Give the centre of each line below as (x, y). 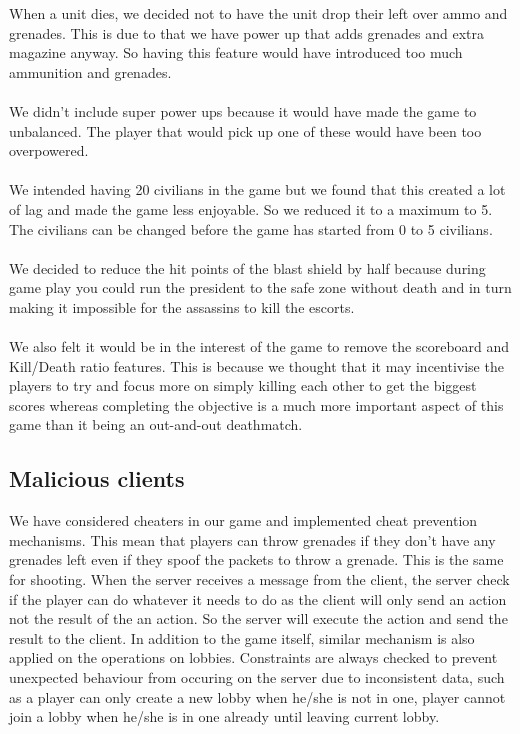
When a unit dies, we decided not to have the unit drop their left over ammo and (258, 13)
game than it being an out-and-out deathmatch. (156, 424)
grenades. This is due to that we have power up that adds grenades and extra (246, 32)
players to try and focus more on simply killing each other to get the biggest (243, 385)
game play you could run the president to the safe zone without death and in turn (260, 287)
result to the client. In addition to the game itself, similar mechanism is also (242, 637)
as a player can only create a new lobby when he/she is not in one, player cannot (257, 696)
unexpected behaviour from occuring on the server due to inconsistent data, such (257, 677)
